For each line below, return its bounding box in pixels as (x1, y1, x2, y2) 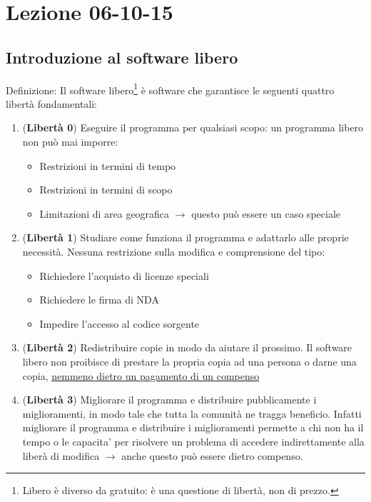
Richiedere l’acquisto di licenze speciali (39, 268, 209, 283)
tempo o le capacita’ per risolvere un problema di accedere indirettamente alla (22, 433, 365, 448)
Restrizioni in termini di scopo (39, 182, 173, 197)
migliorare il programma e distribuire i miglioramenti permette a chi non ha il (22, 420, 364, 435)
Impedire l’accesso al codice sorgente (39, 316, 200, 331)
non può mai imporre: (22, 134, 118, 149)
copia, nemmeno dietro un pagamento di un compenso (22, 368, 260, 383)
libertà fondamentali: (6, 96, 98, 111)
